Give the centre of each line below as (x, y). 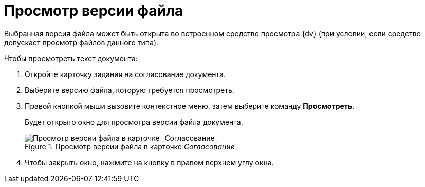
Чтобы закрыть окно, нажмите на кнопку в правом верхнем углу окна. (149, 162)
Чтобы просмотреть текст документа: (71, 58)
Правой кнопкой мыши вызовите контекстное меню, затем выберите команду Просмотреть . (190, 106)
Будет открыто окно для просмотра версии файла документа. (134, 122)
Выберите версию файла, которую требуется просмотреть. (130, 90)
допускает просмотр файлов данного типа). (81, 42)
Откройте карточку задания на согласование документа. (125, 74)
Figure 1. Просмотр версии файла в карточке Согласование (130, 146)
